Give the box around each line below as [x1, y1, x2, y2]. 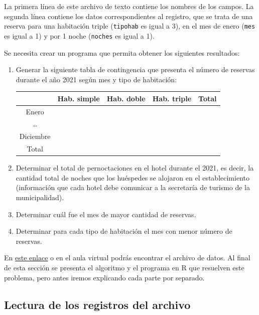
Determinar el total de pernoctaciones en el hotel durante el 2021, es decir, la [16, 163, 254, 173]
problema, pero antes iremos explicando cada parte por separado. [4, 272, 205, 282]
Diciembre [19, 131, 51, 141]
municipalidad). [16, 192, 64, 203]
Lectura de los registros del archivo [4, 296, 191, 312]
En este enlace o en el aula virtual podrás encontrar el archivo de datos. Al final [4, 252, 250, 263]
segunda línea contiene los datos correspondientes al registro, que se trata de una [4, 11, 253, 21]
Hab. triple [152, 93, 192, 103]
